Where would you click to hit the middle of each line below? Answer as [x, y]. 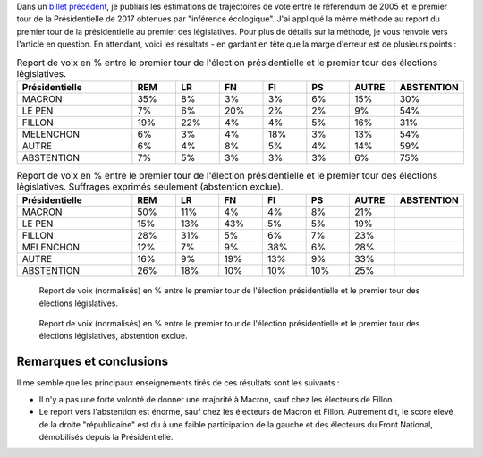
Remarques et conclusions [93, 362]
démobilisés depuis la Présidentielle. [106, 436]
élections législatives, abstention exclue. [113, 336]
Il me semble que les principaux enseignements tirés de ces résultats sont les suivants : [178, 383]
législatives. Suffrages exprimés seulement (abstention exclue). [150, 187]
